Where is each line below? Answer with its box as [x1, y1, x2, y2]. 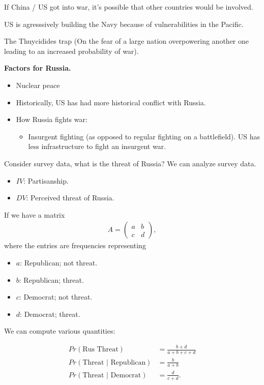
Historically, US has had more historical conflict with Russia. [16, 97, 206, 107]
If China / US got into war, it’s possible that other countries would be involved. [4, 2, 253, 12]
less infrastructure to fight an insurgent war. [28, 141, 166, 152]
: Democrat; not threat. [19, 291, 93, 302]
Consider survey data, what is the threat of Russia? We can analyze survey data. [4, 158, 256, 168]
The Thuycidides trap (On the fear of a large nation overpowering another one [4, 36, 249, 46]
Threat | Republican [82, 359, 146, 366]
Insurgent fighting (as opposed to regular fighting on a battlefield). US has [28, 131, 260, 141]
